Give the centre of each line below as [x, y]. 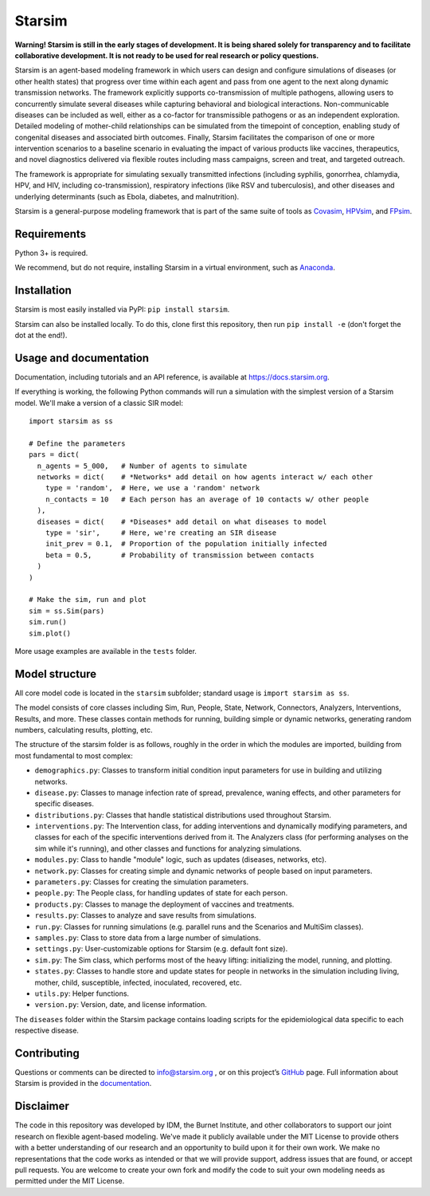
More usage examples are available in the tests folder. [106, 651]
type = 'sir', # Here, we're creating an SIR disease [161, 533]
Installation [43, 291]
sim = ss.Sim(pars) [67, 611]
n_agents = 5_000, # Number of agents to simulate [142, 466]
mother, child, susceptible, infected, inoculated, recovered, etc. [138, 982]
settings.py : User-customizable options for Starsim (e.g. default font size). [161, 949]
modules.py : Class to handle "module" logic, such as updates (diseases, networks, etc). [180, 860]
